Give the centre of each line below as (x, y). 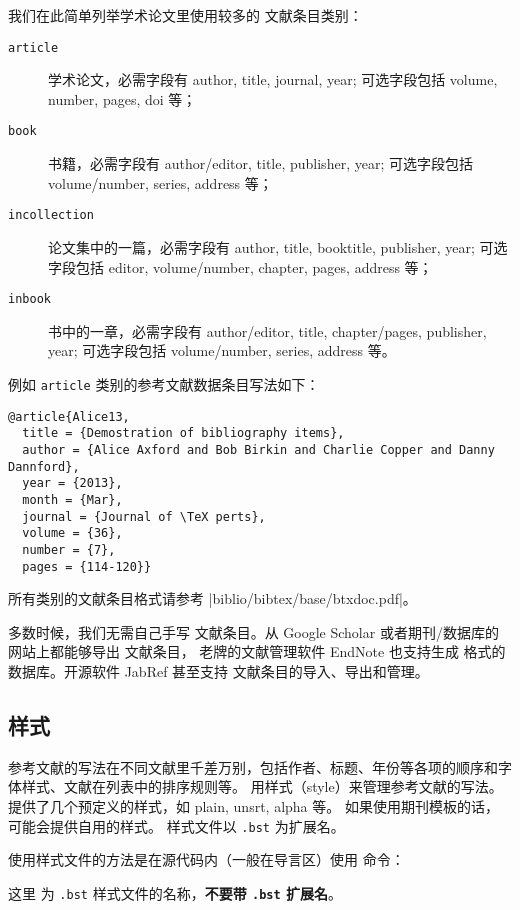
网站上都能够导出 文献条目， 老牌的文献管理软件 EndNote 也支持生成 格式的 (257, 651)
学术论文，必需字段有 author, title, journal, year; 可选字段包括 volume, (273, 79)
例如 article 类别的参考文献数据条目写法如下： (164, 383)
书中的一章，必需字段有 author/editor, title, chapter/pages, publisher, (267, 330)
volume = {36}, (72, 533)
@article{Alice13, (69, 416)
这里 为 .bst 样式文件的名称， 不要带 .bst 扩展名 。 (175, 892)
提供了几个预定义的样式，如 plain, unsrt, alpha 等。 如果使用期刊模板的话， (253, 805)
